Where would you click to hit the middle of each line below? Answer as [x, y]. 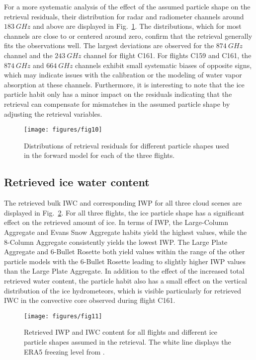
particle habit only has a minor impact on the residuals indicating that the [118, 94]
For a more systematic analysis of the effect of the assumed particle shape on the [127, 6]
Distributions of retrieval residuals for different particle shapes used [127, 145]
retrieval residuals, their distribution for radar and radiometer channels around [124, 16]
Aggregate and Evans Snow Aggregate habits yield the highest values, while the [126, 232]
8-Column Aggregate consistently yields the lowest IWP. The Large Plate [116, 242]
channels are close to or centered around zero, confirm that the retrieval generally [128, 36]
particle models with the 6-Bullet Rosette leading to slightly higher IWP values [125, 261]
